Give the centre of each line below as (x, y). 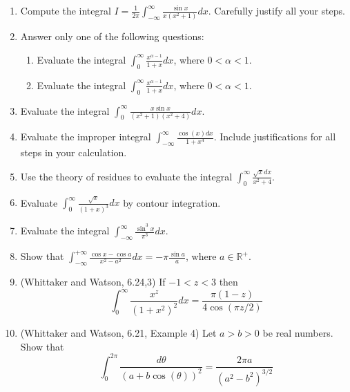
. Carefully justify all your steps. (276, 10)
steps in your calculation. (74, 152)
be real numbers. (298, 333)
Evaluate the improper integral (86, 137)
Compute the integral (66, 10)
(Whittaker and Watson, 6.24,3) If (93, 281)
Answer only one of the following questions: (112, 36)
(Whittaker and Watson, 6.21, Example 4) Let (118, 333)
